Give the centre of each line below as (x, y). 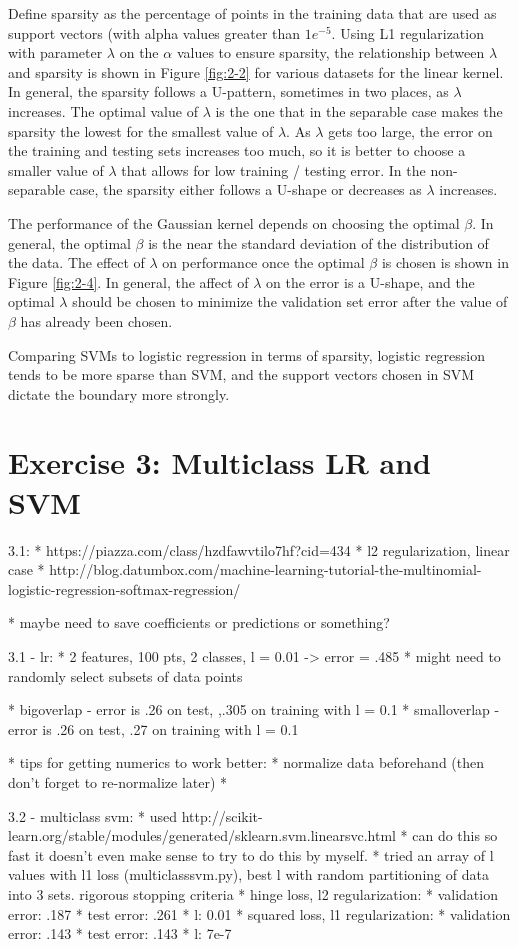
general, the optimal (69, 242)
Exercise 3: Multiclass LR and (219, 462)
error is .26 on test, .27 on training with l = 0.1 (153, 728)
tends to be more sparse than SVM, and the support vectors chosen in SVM (241, 374)
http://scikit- (222, 815)
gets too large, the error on (410, 130)
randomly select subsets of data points (125, 675)
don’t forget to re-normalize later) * (118, 781)
